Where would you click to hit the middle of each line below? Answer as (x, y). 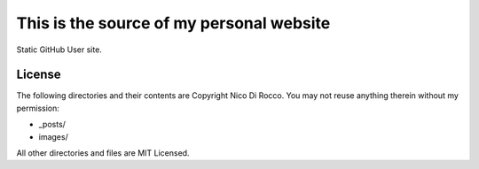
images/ (53, 136)
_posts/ (52, 125)
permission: (38, 108)
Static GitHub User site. (59, 50)
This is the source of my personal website (173, 23)
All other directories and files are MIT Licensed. (103, 153)
